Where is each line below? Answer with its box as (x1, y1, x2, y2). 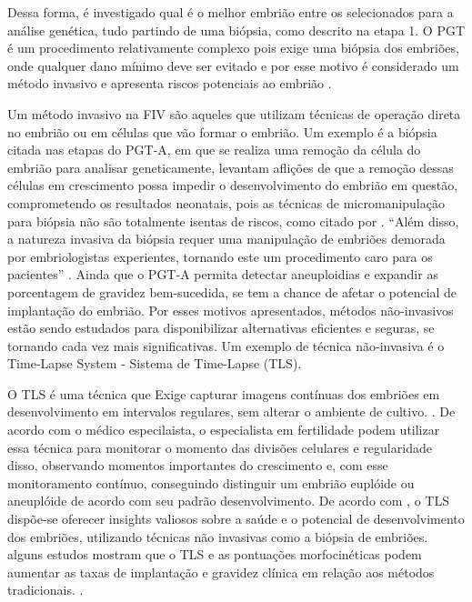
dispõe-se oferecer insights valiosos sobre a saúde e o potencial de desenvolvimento (7, 509, 465, 528)
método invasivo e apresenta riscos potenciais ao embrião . (7, 74, 332, 93)
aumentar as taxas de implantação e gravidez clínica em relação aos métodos (7, 562, 435, 581)
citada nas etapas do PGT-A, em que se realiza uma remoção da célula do (7, 140, 421, 159)
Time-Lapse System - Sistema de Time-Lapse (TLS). (7, 354, 302, 373)
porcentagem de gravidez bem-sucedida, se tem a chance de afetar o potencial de (7, 282, 457, 301)
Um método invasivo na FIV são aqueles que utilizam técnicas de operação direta (7, 104, 461, 123)
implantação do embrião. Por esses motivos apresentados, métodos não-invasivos (7, 300, 454, 319)
